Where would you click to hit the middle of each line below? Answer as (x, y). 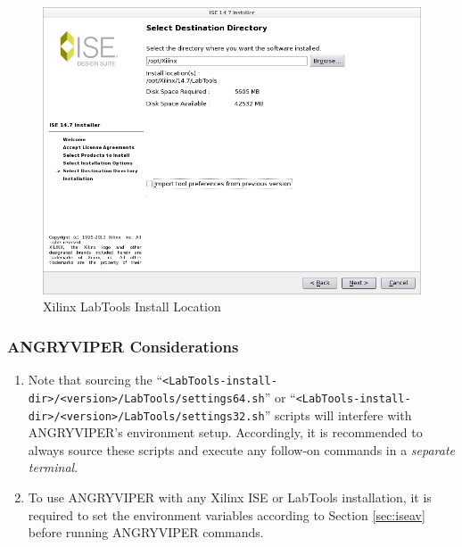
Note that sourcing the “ (95, 380)
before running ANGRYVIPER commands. (146, 532)
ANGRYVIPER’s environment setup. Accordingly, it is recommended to (225, 432)
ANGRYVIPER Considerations (123, 346)
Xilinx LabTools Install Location (132, 307)
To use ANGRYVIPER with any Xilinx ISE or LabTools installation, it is (230, 497)
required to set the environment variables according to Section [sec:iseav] (227, 514)
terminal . (53, 467)
